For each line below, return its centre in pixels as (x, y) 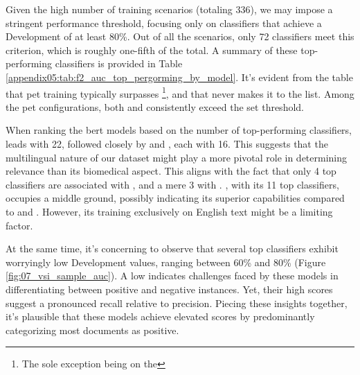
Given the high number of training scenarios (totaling (119, 9)
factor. (19, 225)
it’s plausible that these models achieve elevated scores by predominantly (160, 316)
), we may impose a (291, 9)
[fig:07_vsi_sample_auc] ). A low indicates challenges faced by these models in (172, 276)
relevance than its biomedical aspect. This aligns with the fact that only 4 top (171, 171)
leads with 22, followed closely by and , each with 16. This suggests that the (167, 143)
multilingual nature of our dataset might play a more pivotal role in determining (177, 157)
